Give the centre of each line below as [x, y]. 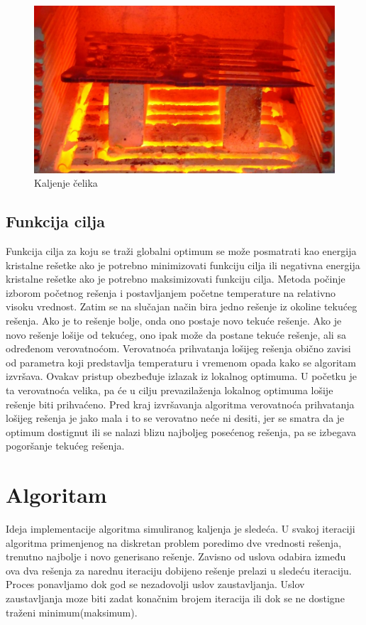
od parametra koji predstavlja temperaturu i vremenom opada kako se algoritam [181, 362]
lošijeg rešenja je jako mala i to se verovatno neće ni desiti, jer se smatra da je [175, 418]
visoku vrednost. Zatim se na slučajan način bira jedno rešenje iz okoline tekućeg [182, 306]
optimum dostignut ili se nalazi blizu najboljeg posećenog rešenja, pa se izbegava [181, 431]
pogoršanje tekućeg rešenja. [65, 446]
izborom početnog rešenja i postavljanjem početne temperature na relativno [171, 292]
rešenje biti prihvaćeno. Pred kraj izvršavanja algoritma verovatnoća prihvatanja [180, 404]
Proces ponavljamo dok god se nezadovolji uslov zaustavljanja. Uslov [155, 584]
